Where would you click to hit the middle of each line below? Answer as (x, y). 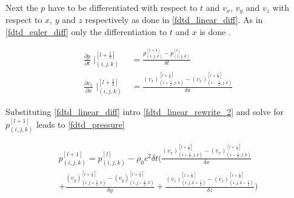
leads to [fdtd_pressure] (80, 124)
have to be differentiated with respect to (123, 7)
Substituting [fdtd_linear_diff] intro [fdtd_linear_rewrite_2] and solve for (145, 112)
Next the (22, 7)
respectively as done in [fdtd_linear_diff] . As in (174, 20)
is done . (215, 32)
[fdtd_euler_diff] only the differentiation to (86, 32)
